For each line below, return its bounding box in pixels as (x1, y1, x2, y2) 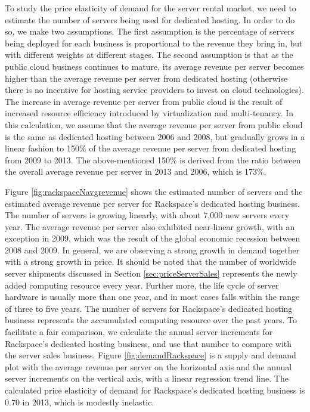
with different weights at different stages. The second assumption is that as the (5, 48, 293, 61)
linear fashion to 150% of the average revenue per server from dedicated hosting (5, 142, 296, 154)
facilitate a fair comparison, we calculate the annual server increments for (5, 326, 273, 338)
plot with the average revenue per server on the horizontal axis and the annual (5, 360, 292, 373)
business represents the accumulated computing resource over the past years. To (5, 314, 297, 326)
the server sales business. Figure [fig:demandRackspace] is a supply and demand (5, 349, 296, 361)
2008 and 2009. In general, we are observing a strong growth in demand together (5, 243, 300, 256)
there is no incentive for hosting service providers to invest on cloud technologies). (5, 83, 304, 96)
